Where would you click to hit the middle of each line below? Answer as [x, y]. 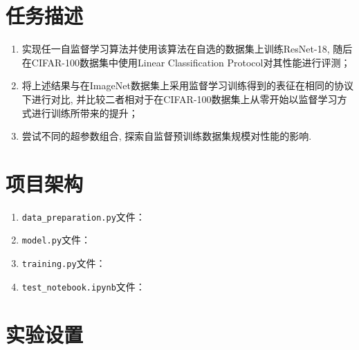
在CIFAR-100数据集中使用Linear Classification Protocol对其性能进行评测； [186, 62]
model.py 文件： [56, 240]
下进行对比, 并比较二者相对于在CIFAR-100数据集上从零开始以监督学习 [179, 99]
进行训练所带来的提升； [85, 112]
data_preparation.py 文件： [83, 216]
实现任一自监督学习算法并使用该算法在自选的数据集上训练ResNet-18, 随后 [187, 49]
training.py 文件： [64, 263]
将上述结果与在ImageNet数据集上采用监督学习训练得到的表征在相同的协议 [187, 85]
